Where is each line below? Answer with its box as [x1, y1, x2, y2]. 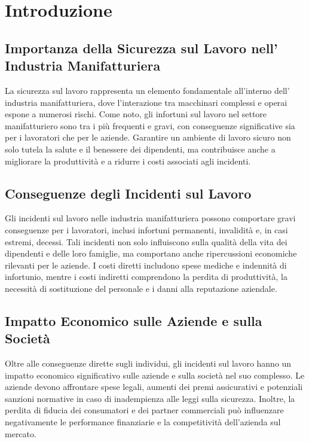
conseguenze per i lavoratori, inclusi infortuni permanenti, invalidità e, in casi [5, 223, 288, 236]
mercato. [5, 427, 36, 440]
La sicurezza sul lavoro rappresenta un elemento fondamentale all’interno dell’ [5, 84, 290, 96]
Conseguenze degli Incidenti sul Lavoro [5, 184, 252, 202]
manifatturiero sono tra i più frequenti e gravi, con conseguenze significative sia [5, 119, 295, 132]
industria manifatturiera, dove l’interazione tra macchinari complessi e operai [5, 96, 287, 108]
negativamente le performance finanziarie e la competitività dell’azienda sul [5, 416, 281, 428]
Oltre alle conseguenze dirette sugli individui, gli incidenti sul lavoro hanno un [5, 357, 292, 370]
